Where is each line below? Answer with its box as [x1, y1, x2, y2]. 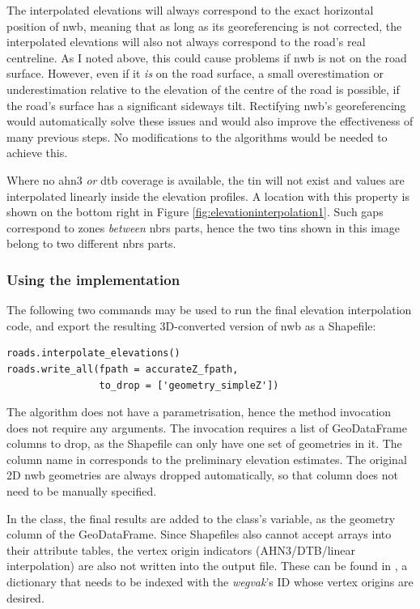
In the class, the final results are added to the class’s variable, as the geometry [6, 509, 396, 526]
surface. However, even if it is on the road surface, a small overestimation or [6, 65, 384, 82]
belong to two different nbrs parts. [6, 235, 176, 252]
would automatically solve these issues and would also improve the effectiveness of [6, 113, 414, 130]
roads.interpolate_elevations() [6, 347, 180, 360]
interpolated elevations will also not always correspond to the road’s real [6, 33, 366, 50]
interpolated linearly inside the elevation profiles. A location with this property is [6, 187, 409, 204]
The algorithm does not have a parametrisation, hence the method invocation [6, 403, 392, 420]
